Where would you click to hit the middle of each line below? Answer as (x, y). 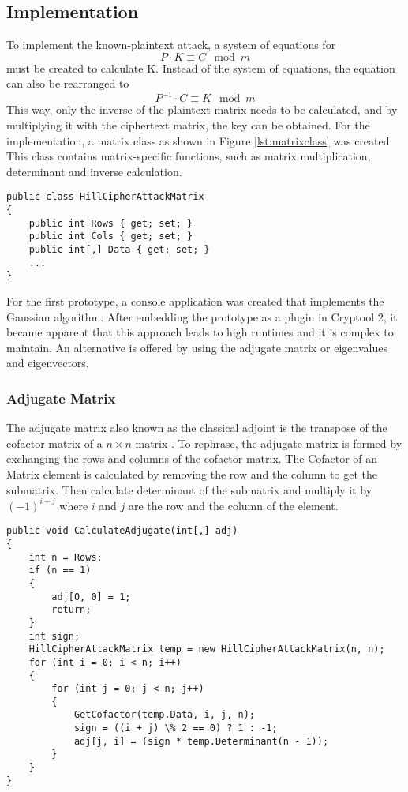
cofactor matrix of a (54, 443)
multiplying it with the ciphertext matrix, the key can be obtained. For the (188, 125)
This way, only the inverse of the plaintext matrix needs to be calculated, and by (202, 109)
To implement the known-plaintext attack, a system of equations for (171, 45)
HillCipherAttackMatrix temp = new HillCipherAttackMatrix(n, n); (207, 649)
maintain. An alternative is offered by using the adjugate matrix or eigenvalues (197, 347)
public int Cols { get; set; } (111, 236)
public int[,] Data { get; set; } (119, 250)
